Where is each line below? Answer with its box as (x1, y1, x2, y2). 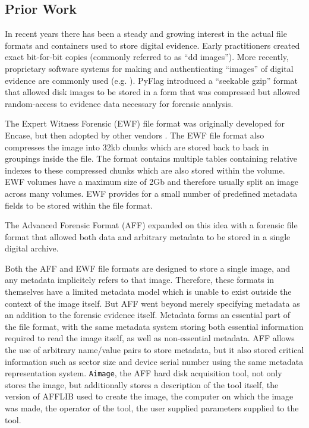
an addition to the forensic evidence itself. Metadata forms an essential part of (5, 309, 291, 321)
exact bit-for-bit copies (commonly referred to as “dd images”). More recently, (5, 51, 289, 63)
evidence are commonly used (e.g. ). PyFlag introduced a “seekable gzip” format (5, 74, 298, 86)
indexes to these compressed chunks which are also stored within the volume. (5, 163, 285, 176)
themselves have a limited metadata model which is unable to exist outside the (5, 285, 292, 298)
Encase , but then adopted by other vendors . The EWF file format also (5, 128, 264, 141)
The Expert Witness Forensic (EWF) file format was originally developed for (5, 117, 285, 130)
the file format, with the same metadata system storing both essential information (5, 320, 304, 332)
